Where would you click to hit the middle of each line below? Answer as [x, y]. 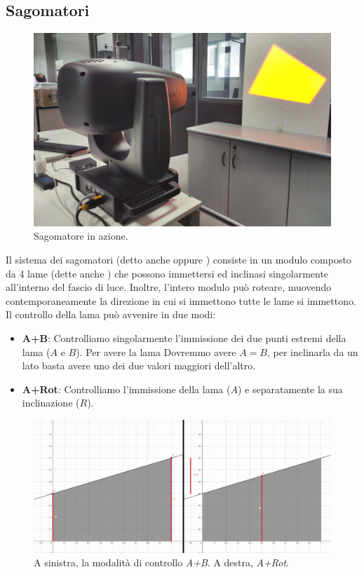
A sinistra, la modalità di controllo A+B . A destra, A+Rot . [161, 562]
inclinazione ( [51, 403]
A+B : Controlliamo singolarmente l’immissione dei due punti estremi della [184, 337]
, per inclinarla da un [313, 351]
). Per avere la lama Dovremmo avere [156, 351]
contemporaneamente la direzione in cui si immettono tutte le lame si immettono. [181, 300]
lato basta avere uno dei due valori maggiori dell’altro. [139, 365]
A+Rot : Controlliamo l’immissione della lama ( [126, 389]
